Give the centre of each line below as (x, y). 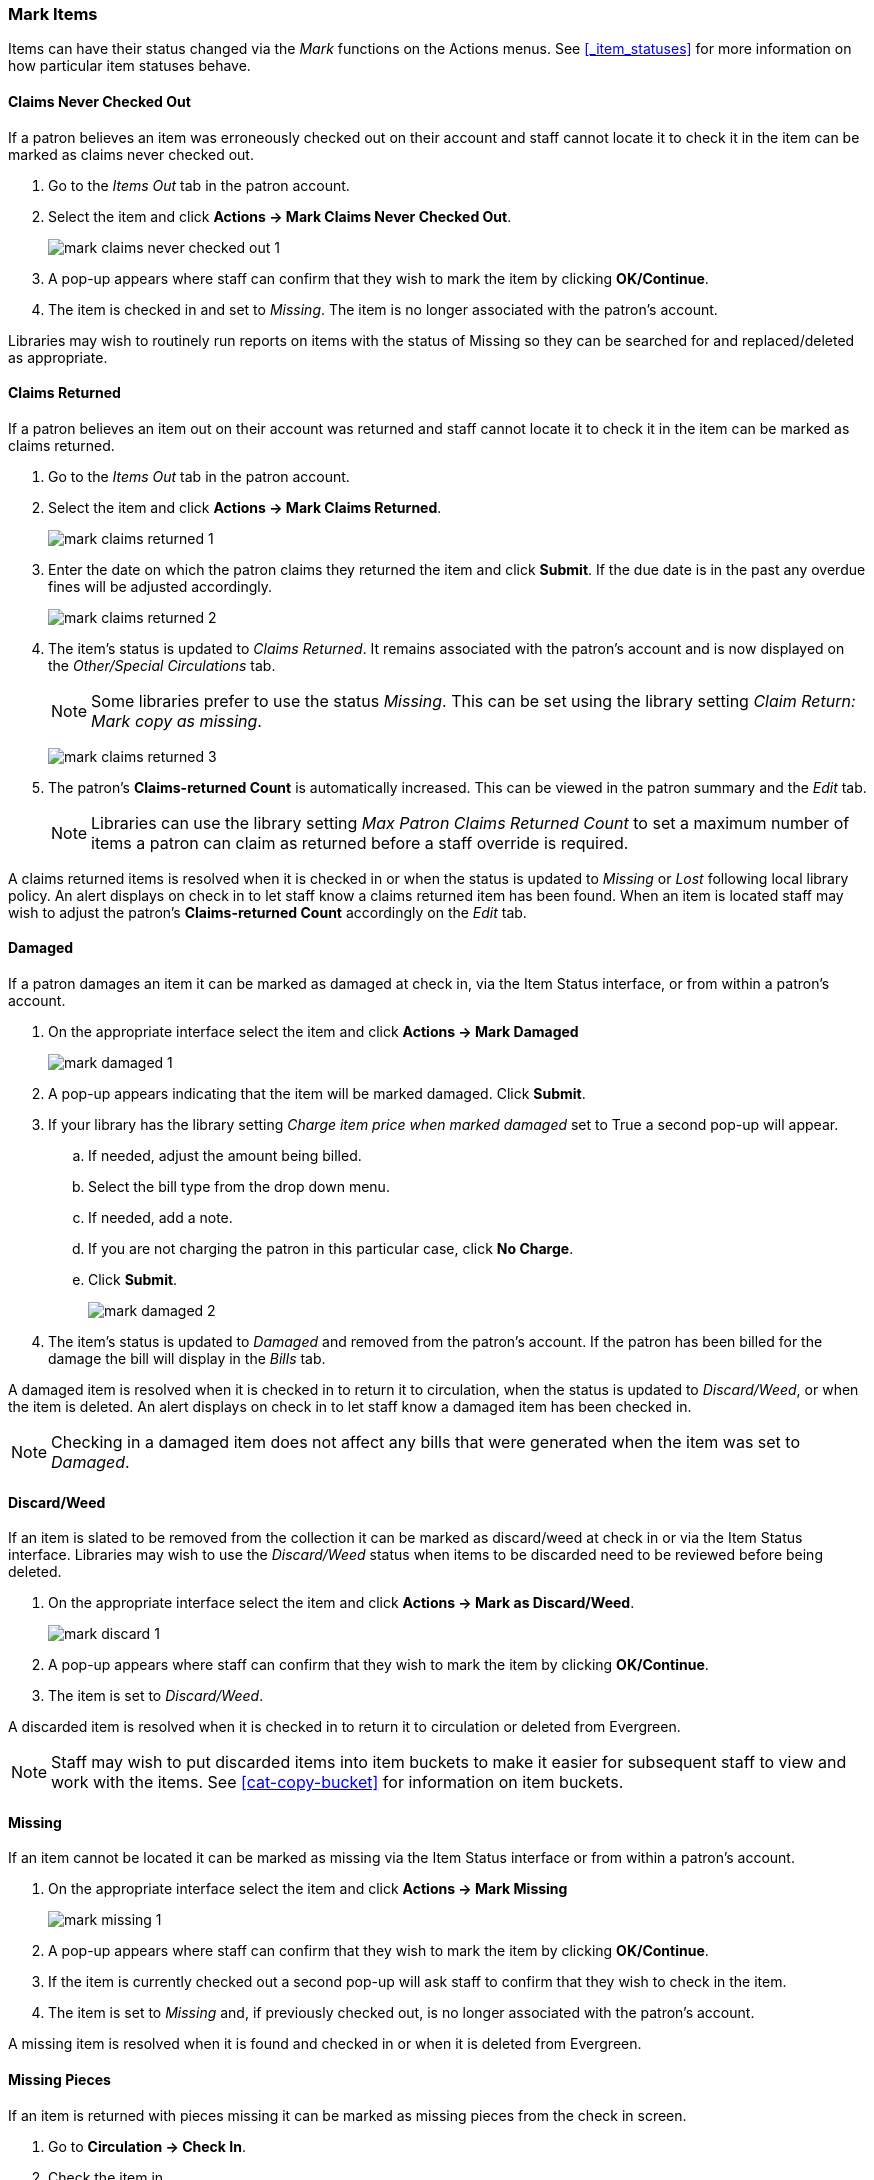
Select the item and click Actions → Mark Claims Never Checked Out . (280, 216)
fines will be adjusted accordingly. (160, 586)
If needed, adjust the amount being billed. (225, 1156)
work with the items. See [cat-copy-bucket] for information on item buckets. (337, 1782)
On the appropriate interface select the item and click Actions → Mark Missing (308, 1889)
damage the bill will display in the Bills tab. (187, 1359)
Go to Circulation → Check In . (147, 2146)
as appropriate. (58, 357)
